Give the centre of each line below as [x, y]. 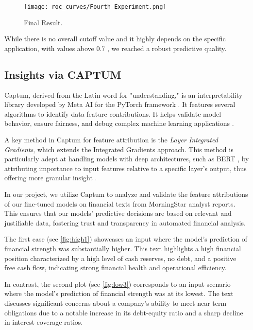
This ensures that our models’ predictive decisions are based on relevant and [118, 213]
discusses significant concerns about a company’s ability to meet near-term [116, 303]
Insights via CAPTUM [63, 74]
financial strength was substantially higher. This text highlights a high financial [123, 248]
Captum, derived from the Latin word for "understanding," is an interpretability [124, 95]
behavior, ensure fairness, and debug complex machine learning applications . [119, 123]
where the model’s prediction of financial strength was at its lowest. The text [119, 293]
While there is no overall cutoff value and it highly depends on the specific [115, 39]
